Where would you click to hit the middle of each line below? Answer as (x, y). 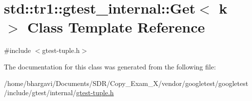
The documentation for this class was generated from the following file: (110, 66)
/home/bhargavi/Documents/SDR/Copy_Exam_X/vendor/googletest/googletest (126, 83)
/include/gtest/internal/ (40, 93)
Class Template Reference (116, 27)
